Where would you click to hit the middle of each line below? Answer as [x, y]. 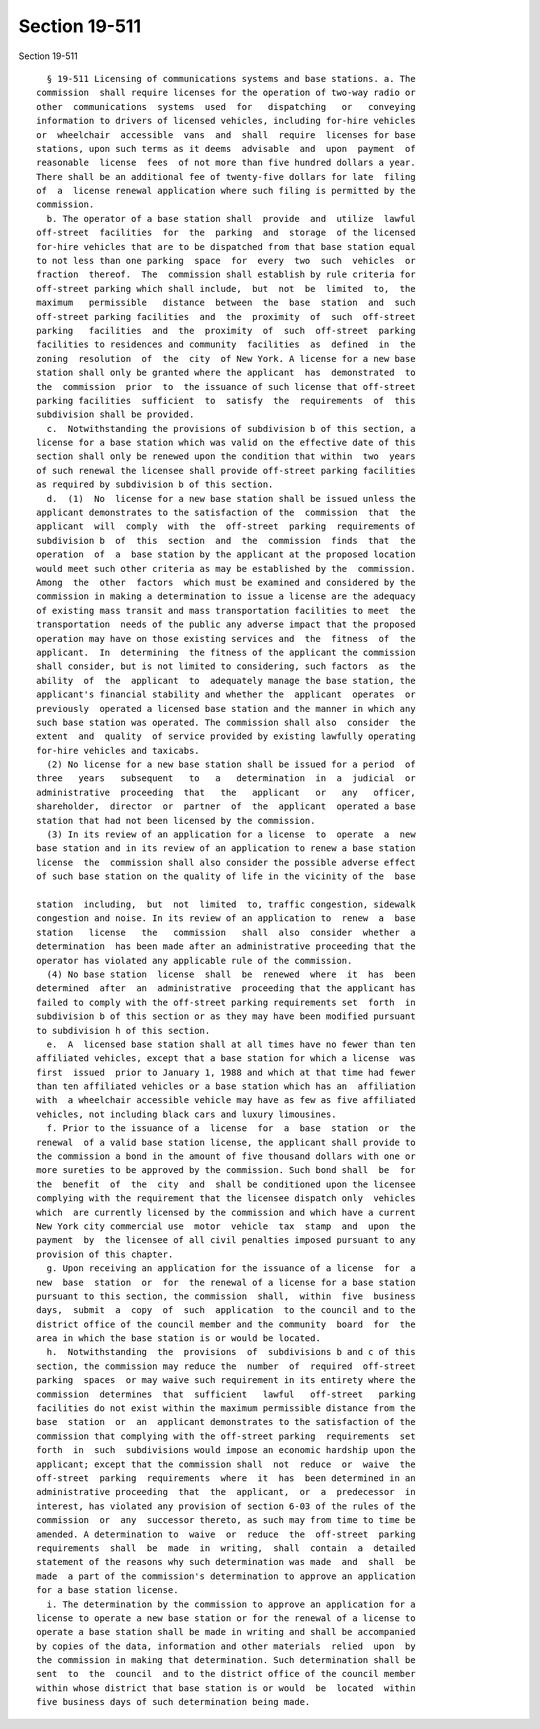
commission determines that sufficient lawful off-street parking [226, 1394]
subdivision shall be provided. [115, 414]
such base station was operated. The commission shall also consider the [226, 722]
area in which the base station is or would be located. [179, 1338]
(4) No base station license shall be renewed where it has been [231, 974]
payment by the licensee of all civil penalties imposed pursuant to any [226, 1240]
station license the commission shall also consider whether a [226, 932]
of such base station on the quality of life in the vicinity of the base [226, 876]
